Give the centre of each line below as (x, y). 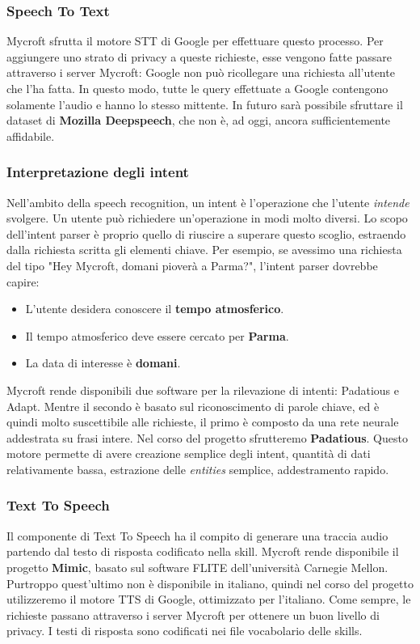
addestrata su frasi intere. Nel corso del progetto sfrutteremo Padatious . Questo (207, 437)
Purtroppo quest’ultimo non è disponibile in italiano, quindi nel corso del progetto (210, 583)
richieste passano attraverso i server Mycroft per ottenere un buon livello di (193, 614)
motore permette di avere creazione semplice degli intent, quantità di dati (189, 453)
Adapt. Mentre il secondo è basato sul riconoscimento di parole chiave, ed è (193, 406)
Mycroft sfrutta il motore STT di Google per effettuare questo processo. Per (195, 41)
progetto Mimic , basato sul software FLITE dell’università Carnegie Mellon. (197, 567)
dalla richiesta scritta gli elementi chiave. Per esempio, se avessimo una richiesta (204, 250)
